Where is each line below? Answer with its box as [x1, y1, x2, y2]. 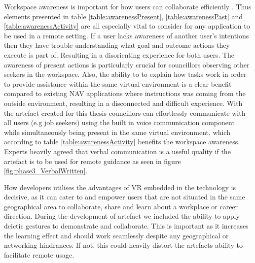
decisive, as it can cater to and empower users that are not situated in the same [4, 192, 245, 202]
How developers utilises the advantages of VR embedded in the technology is [4, 182, 236, 192]
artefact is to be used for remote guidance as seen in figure [4, 156, 181, 166]
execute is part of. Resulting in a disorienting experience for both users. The [4, 49, 235, 60]
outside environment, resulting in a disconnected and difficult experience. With [4, 98, 243, 108]
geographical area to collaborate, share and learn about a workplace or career [4, 201, 238, 211]
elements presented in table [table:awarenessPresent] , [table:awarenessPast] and [4, 11, 243, 21]
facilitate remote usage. [4, 249, 74, 260]
